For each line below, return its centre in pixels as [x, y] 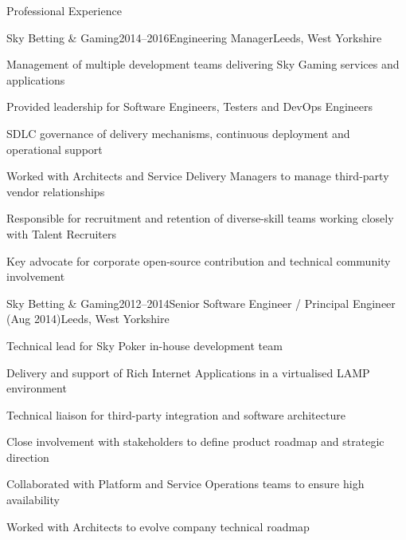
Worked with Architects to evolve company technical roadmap [158, 526]
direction [28, 457]
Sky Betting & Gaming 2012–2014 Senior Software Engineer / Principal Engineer [201, 303]
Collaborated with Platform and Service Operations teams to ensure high [185, 484]
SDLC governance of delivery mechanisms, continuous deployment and [178, 133]
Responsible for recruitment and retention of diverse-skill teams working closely [200, 218]
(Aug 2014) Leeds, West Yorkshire [88, 319]
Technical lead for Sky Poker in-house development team [144, 345]
